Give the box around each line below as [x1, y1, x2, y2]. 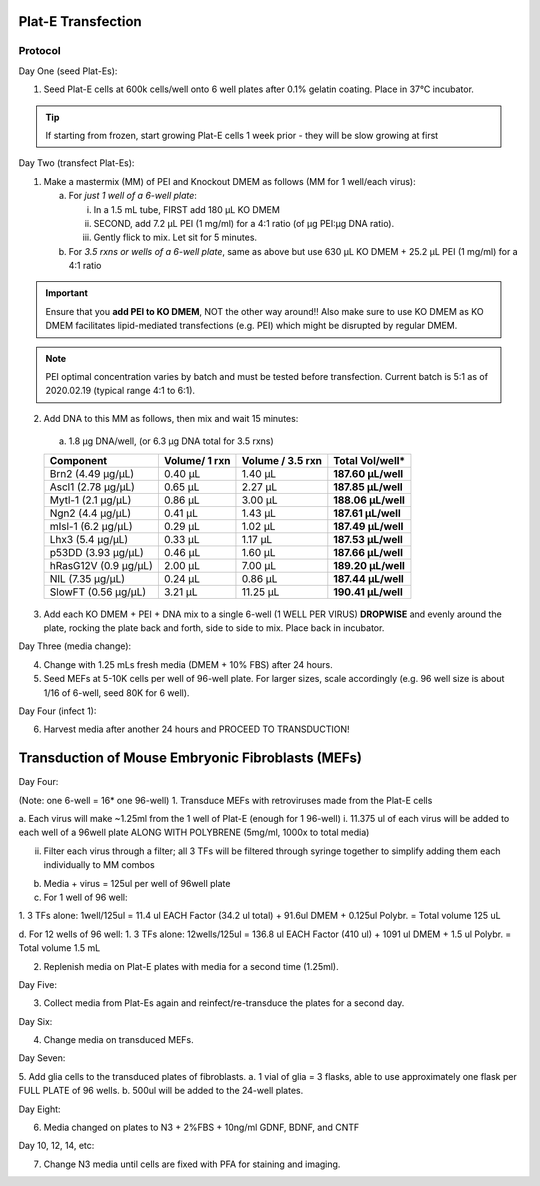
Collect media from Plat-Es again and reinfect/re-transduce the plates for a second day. [43, 997, 405, 1009]
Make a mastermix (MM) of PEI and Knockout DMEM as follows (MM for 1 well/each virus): [43, 175, 416, 187]
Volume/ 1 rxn [163, 453, 231, 467]
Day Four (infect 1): [18, 705, 97, 717]
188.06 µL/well [333, 493, 405, 507]
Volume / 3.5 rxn [241, 453, 323, 467]
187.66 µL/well [333, 545, 404, 559]
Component [49, 453, 108, 467]
